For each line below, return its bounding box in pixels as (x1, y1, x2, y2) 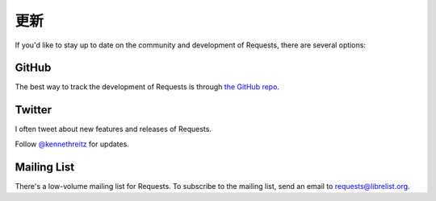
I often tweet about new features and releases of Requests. (15, 125, 212, 134)
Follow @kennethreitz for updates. (15, 139, 129, 149)
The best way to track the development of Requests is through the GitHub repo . (15, 82, 280, 92)
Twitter (15, 103, 52, 117)
